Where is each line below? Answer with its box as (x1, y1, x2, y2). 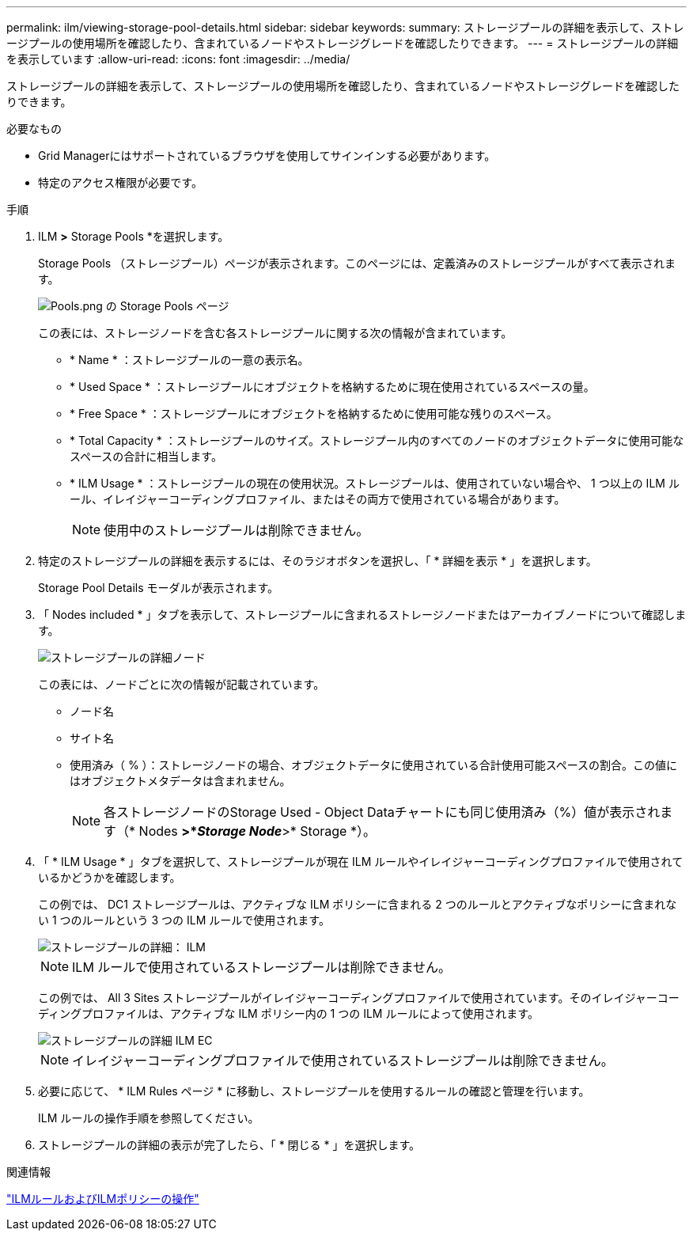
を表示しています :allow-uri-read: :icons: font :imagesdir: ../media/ (6, 52, 350, 66)
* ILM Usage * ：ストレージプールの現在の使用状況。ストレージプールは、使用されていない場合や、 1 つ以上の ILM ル (70, 476, 680, 490)
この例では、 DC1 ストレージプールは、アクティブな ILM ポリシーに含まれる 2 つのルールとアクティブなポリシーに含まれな (38, 897, 677, 911)
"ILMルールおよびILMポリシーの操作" (6, 1192, 199, 1205)
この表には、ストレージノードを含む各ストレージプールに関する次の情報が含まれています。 (38, 326, 513, 340)
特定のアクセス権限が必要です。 (38, 176, 203, 189)
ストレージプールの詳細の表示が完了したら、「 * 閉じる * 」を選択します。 (38, 1138, 421, 1152)
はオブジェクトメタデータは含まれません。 (70, 774, 291, 787)
